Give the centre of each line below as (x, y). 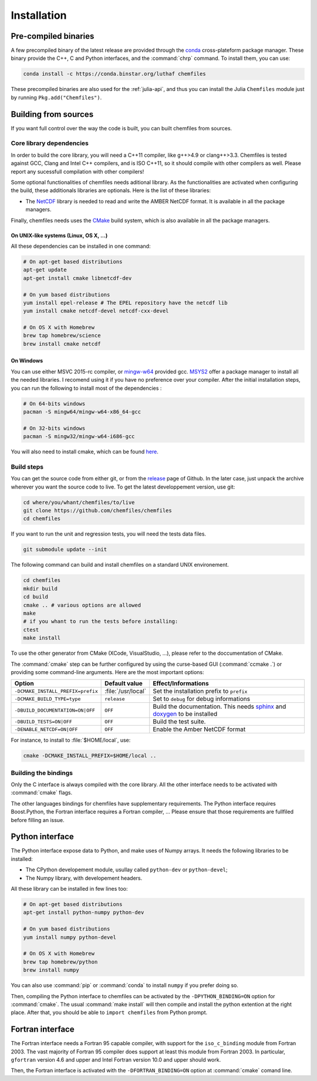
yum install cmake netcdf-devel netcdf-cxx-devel (96, 311)
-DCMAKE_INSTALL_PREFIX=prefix (56, 691)
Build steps (27, 467)
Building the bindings (42, 773)
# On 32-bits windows (54, 428)
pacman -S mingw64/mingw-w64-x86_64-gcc (82, 412)
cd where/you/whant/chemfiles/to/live (79, 502)
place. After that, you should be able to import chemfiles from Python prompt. (109, 1012)
